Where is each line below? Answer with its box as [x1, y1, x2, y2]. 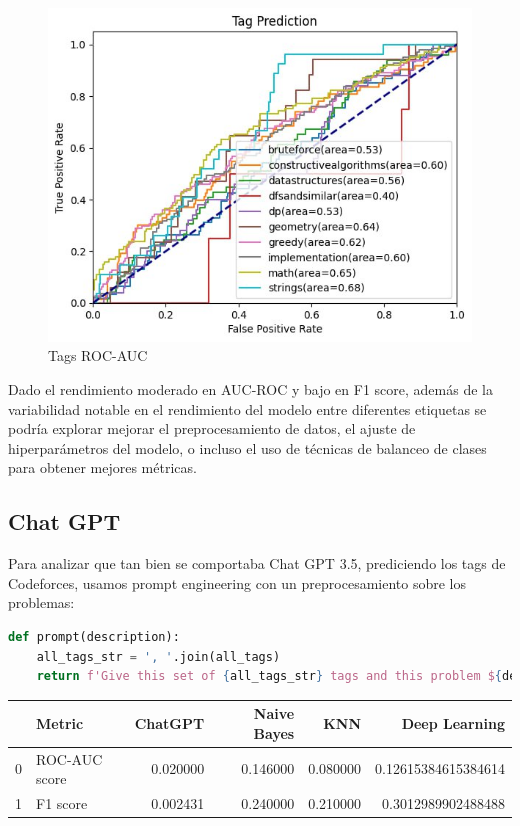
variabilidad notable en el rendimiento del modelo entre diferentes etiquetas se [8, 398, 487, 419]
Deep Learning [401, 712, 505, 733]
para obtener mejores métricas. [8, 457, 197, 478]
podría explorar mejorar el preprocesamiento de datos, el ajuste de [8, 418, 416, 439]
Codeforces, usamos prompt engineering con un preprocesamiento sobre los [8, 572, 467, 593]
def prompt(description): [8, 629, 180, 644]
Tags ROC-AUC [48, 345, 148, 366]
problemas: [8, 592, 75, 613]
